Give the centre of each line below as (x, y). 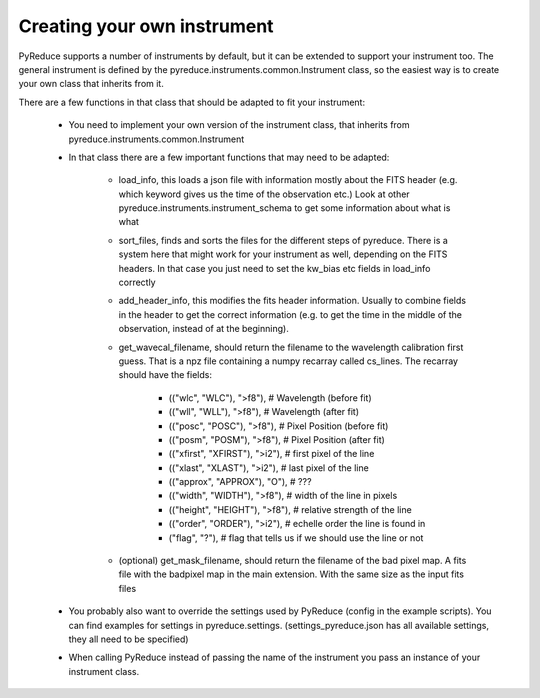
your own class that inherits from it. (91, 84)
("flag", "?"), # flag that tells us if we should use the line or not (296, 537)
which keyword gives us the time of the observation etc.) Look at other (264, 194)
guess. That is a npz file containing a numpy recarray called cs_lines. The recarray (288, 361)
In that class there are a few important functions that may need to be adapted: (229, 157)
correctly (137, 282)
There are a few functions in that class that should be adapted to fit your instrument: (191, 102)
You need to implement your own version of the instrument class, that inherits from (239, 125)
